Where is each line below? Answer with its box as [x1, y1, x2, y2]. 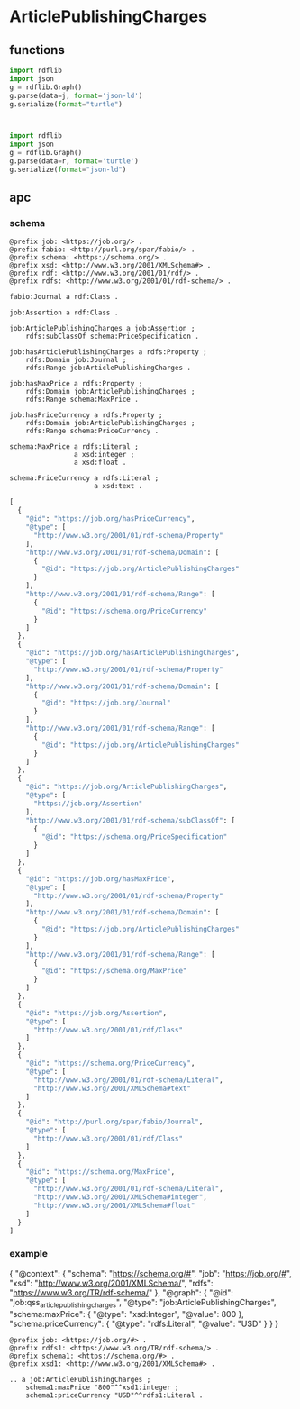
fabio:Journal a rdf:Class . [9, 293, 119, 302]
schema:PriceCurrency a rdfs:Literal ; [9, 474, 159, 483]
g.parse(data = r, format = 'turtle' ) [9, 157, 140, 166]
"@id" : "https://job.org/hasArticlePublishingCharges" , [25, 649, 241, 658]
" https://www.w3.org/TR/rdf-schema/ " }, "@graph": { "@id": [9, 1286, 234, 1298]
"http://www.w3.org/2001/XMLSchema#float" [32, 1201, 195, 1210]
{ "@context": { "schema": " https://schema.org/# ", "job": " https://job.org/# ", [9, 1268, 293, 1278]
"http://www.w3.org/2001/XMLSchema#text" [32, 1084, 192, 1093]
